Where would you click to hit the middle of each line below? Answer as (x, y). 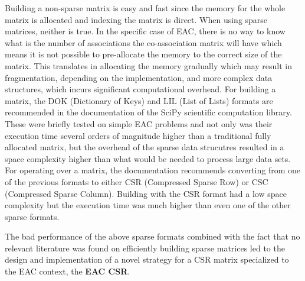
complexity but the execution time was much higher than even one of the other (148, 205)
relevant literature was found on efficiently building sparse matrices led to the (145, 248)
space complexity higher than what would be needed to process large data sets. (148, 158)
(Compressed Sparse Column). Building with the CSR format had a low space (146, 193)
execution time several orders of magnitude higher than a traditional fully (138, 135)
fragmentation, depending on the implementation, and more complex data (139, 77)
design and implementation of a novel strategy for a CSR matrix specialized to (147, 259)
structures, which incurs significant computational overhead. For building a (140, 89)
